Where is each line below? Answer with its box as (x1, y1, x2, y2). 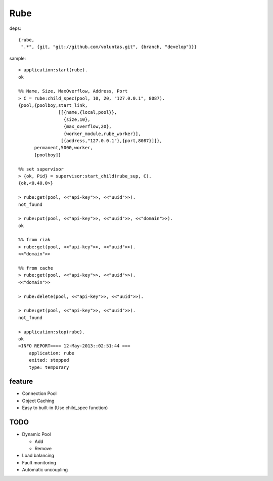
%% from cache (18, 266, 53, 271)
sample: (9, 55, 26, 61)
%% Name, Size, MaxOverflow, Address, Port (18, 89, 128, 94)
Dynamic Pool (22, 431, 51, 438)
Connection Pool (22, 390, 57, 397)
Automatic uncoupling (22, 467, 68, 473)
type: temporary (28, 364, 69, 370)
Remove (34, 445, 52, 451)
